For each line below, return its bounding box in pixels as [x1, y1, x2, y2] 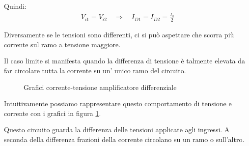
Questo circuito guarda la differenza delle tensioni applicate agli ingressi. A [4, 124, 230, 135]
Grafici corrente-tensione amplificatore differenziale [24, 82, 177, 92]
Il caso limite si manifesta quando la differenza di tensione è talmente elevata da [4, 56, 246, 66]
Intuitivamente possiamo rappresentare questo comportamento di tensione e [4, 98, 232, 109]
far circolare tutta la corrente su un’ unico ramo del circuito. [4, 65, 186, 75]
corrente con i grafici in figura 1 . [4, 108, 101, 118]
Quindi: [4, 1, 27, 11]
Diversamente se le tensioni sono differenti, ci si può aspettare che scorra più [4, 29, 234, 40]
